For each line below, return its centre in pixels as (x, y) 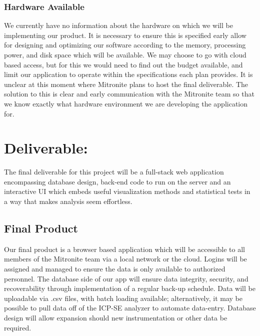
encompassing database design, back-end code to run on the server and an (117, 181)
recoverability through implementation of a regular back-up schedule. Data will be (130, 288)
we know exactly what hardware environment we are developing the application (126, 103)
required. (18, 327)
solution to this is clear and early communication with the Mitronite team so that (129, 94)
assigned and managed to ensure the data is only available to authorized (115, 269)
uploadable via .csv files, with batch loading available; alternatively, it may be (123, 298)
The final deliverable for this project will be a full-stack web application (114, 172)
